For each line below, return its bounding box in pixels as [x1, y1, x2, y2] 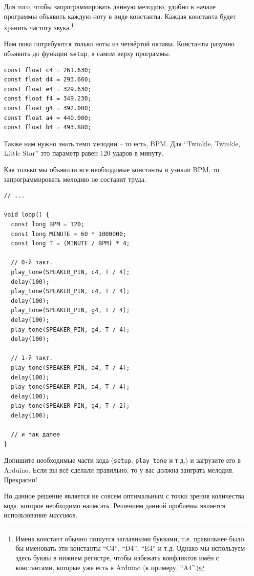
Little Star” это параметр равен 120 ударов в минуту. [4, 148, 164, 158]
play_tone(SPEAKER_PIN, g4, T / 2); [11, 402, 130, 410]
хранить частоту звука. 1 [4, 21, 74, 32]
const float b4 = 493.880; [4, 124, 91, 131]
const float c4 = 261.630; [4, 66, 91, 74]
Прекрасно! [4, 474, 37, 484]
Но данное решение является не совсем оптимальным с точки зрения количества [4, 491, 244, 501]
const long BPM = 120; [11, 221, 85, 228]
